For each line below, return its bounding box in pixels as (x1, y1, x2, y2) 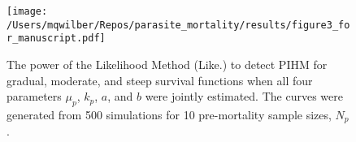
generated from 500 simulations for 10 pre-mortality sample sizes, (7, 105, 332, 123)
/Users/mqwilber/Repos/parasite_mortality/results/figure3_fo (7, 19, 350, 31)
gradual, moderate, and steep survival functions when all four (7, 71, 313, 88)
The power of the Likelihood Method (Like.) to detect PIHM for (7, 55, 328, 72)
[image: (7, 6, 48, 17)
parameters (7, 88, 62, 105)
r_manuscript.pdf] (7, 32, 106, 45)
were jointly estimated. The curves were (145, 88, 343, 105)
